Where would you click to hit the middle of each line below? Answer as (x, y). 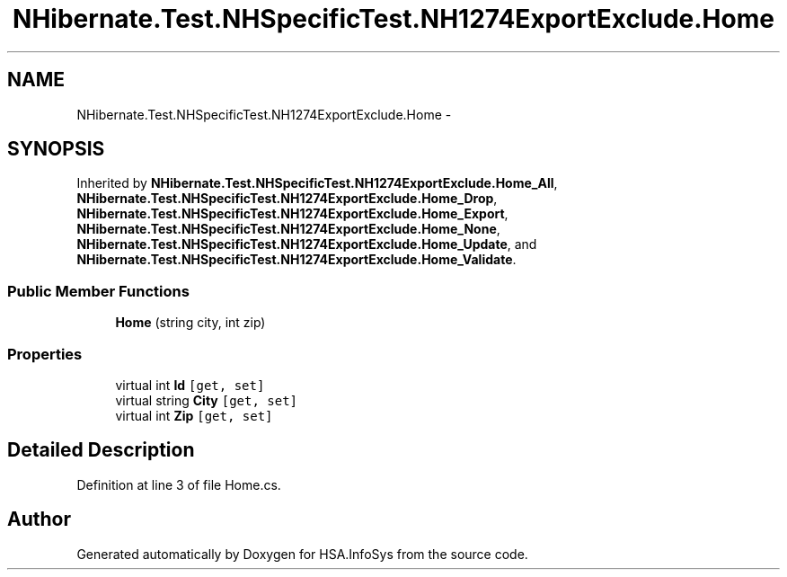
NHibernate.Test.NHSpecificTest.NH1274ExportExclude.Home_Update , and (307, 244)
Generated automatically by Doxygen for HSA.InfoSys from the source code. (302, 554)
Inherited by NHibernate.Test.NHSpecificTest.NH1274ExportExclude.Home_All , (317, 183)
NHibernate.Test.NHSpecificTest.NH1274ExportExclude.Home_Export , (292, 214)
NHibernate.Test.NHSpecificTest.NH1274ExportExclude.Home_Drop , (287, 199)
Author (39, 519)
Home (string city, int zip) (190, 323)
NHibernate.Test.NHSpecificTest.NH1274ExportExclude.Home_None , (288, 229)
